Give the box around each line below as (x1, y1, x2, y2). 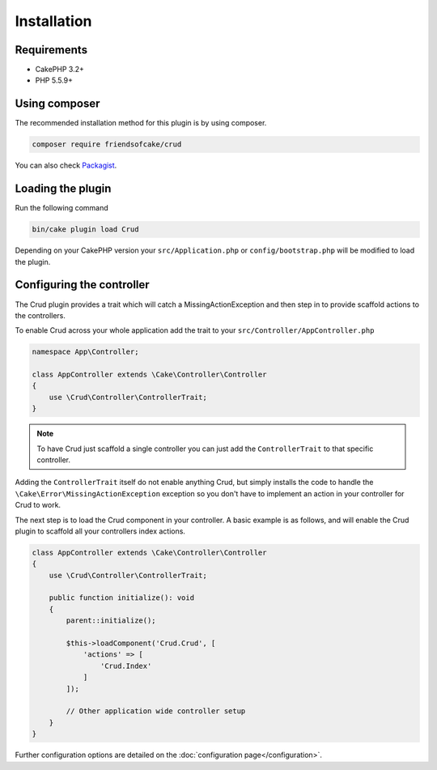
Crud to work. (15, 500, 61, 510)
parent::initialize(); (66, 616, 157, 625)
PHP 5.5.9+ (35, 75, 73, 85)
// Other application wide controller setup (66, 707, 246, 716)
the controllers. (15, 310, 66, 320)
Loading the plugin (15, 182, 112, 196)
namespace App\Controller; (32, 347, 139, 356)
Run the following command (15, 203, 108, 213)
